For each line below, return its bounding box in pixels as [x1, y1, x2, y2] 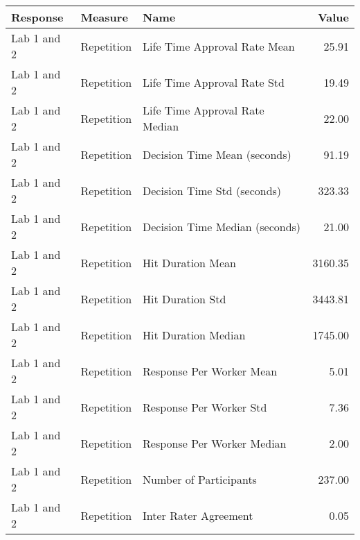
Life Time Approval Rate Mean [143, 37, 295, 54]
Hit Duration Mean [143, 254, 237, 271]
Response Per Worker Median [143, 434, 287, 451]
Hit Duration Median [143, 326, 246, 343]
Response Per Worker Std [143, 398, 267, 415]
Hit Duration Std [143, 290, 226, 307]
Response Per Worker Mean [143, 362, 278, 379]
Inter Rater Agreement [143, 507, 253, 523]
